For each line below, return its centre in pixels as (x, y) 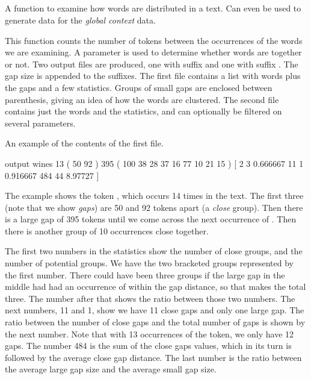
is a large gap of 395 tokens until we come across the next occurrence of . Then (151, 219)
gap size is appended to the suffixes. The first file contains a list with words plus (153, 76)
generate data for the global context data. (80, 20)
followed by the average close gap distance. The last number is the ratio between (153, 357)
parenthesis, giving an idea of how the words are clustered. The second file (142, 99)
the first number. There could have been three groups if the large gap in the (145, 274)
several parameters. (40, 123)
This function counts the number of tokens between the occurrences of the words (154, 40)
